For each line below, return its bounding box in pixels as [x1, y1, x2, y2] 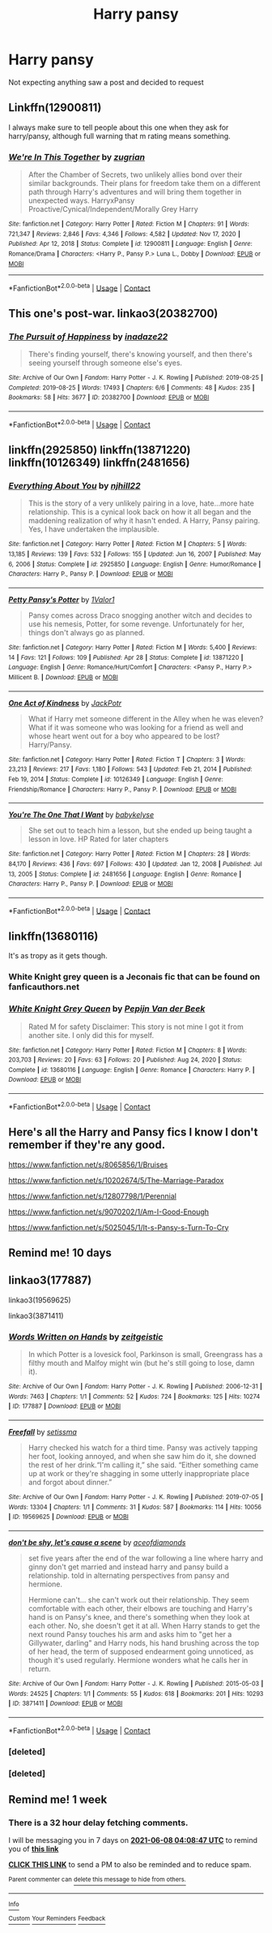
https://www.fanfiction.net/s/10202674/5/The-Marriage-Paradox [8, 1175, 224, 1185]
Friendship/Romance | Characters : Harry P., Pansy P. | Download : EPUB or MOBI [8, 785, 237, 794]
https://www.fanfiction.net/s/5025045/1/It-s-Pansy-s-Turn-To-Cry [8, 1222, 229, 1232]
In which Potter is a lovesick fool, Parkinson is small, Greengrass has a [28, 1350, 263, 1359]
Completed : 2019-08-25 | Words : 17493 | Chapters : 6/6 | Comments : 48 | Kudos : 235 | [8, 383, 255, 392]
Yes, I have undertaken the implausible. [28, 524, 159, 534]
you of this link [8, 1844, 59, 1854]
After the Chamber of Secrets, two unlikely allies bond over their [28, 170, 243, 179]
